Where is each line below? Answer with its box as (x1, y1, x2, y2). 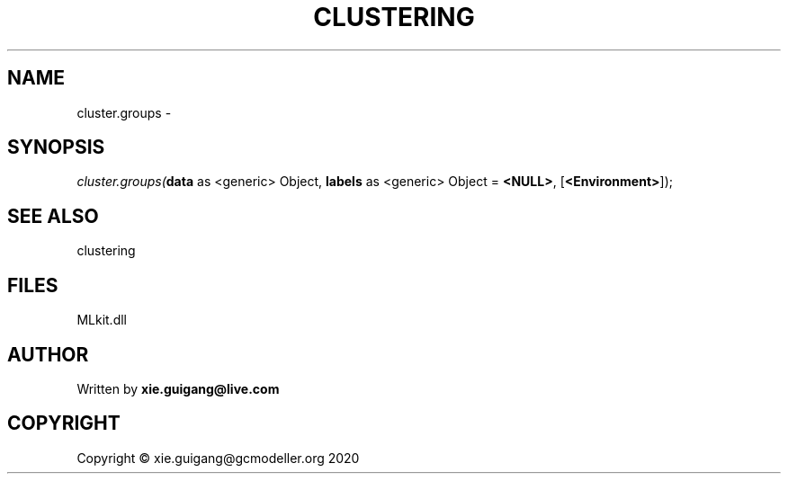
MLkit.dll (76, 312, 127, 328)
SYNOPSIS (7, 136, 105, 159)
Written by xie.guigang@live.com (76, 380, 280, 396)
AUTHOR (7, 343, 89, 366)
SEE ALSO (7, 204, 99, 227)
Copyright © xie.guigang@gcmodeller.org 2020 (76, 450, 360, 466)
